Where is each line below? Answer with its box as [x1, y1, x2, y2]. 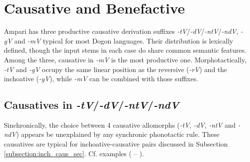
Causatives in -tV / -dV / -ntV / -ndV [4, 97, 179, 112]
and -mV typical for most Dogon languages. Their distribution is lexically [14, 35, 233, 45]
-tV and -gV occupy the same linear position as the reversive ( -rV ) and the [4, 64, 227, 74]
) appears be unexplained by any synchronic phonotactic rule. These [16, 129, 219, 139]
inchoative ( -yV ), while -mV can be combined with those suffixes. [4, 74, 199, 84]
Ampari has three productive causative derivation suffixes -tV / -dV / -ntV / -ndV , [4, 26, 238, 36]
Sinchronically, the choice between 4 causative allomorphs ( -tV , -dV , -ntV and [4, 119, 236, 130]
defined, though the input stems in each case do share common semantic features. [4, 45, 247, 55]
